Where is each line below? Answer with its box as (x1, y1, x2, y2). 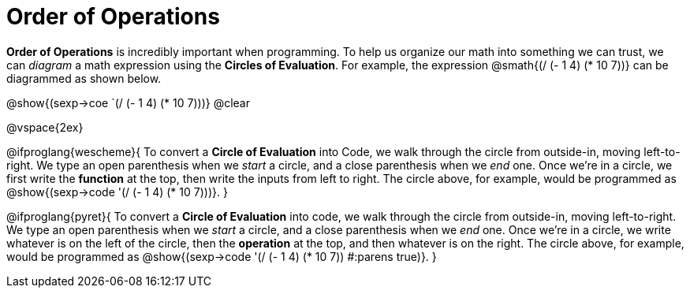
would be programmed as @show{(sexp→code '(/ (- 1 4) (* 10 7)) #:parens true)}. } (6, 249, 437, 263)
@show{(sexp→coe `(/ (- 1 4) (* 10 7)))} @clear (6, 95, 250, 110)
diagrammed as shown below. (6, 71, 162, 85)
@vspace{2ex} (6, 120, 84, 134)
